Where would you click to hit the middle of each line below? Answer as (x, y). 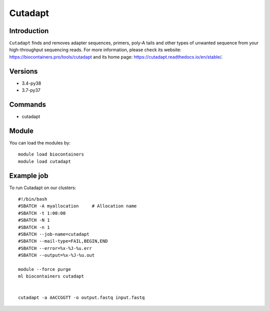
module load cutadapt (44, 161)
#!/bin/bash (33, 199)
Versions (23, 71)
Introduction (29, 31)
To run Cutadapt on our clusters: (43, 188)
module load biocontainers (51, 154)
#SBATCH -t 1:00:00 (42, 213)
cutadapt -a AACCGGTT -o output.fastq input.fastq (81, 297)
